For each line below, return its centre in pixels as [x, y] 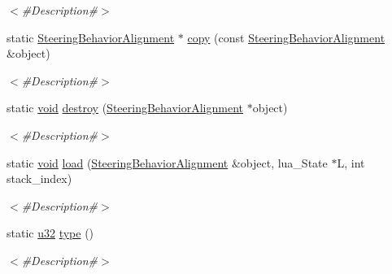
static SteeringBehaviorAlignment [91, 37]
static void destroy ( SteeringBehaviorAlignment [125, 108]
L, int [351, 162]
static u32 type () [50, 233]
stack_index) [39, 178]
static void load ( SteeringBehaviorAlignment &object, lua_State [167, 162]
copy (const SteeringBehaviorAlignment [286, 37]
